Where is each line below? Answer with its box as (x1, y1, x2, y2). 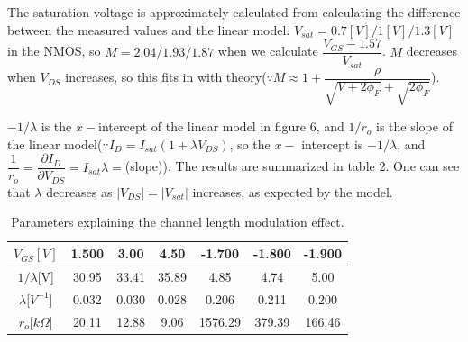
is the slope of (376, 117, 453, 136)
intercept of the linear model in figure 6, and (98, 117, 344, 136)
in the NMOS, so (7, 41, 101, 60)
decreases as (46, 182, 113, 201)
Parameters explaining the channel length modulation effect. (11, 212, 344, 231)
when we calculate (217, 41, 318, 60)
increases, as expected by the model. (192, 182, 393, 201)
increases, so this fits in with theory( (65, 67, 267, 86)
